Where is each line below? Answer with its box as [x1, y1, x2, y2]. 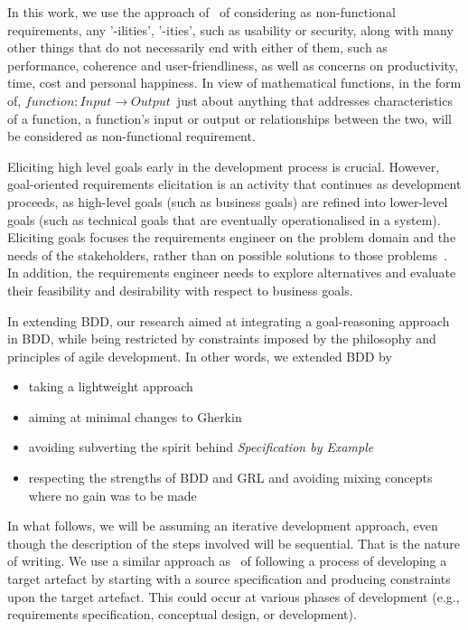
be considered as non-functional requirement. [7, 127, 256, 146]
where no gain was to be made [28, 485, 197, 504]
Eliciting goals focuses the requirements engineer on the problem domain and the [7, 228, 456, 247]
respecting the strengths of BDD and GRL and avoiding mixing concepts [28, 468, 433, 487]
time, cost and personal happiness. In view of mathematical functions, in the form [7, 73, 462, 92]
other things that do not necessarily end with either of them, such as [7, 38, 388, 57]
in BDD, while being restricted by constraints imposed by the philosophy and [7, 329, 436, 348]
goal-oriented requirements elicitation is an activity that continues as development [7, 174, 462, 193]
